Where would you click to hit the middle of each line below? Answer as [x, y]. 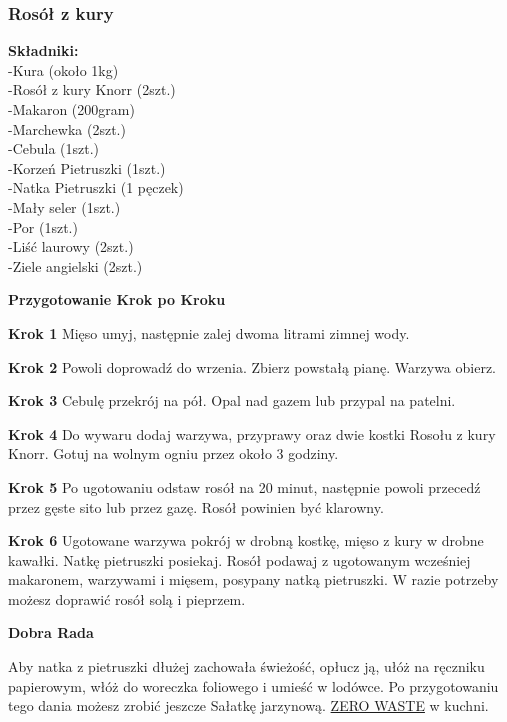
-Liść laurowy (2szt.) [71, 246]
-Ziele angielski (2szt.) [75, 265]
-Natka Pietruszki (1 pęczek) [96, 187]
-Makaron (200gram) [71, 109]
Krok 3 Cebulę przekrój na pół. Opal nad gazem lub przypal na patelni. [232, 400]
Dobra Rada [51, 632]
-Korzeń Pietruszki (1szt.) [87, 167]
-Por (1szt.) [43, 226]
